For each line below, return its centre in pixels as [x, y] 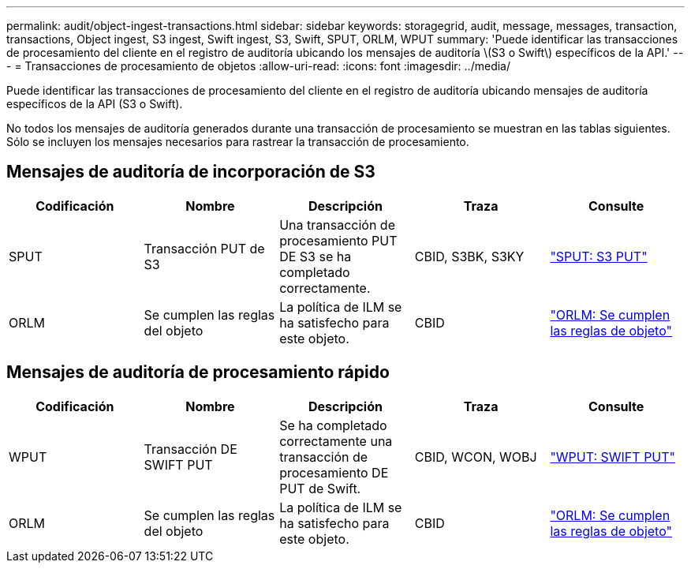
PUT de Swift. [320, 488]
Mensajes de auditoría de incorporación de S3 [191, 172]
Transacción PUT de [204, 248]
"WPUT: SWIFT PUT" [613, 457]
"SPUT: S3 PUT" [599, 256]
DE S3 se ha [316, 256]
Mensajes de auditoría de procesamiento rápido [198, 372]
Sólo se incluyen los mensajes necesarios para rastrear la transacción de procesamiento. [238, 142]
